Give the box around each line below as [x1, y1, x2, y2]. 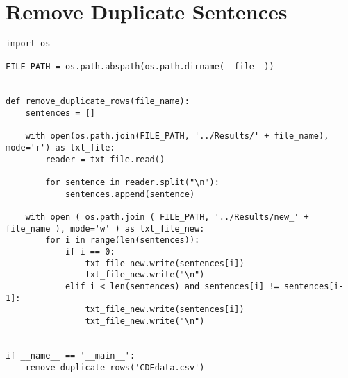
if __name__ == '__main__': [6, 350, 135, 361]
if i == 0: [65, 246, 115, 257]
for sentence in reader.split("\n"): [45, 178, 219, 187]
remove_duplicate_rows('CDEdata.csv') [25, 362, 205, 372]
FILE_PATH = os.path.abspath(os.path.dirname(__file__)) [6, 62, 274, 72]
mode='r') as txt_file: [6, 143, 115, 153]
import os [6, 39, 51, 49]
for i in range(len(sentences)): [45, 235, 200, 246]
